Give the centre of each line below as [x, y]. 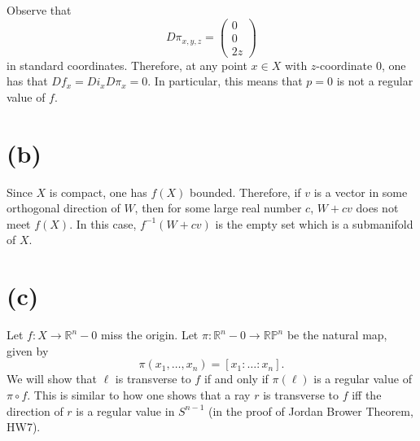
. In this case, [103, 223]
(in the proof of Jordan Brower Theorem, [311, 410]
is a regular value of [363, 379]
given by [28, 350]
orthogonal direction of [63, 208]
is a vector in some [361, 192]
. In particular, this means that [225, 81]
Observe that [39, 10]
